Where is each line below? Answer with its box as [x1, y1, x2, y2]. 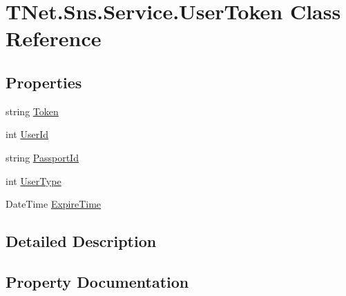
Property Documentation [6, 270, 189, 292]
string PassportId [6, 150, 79, 164]
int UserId [6, 127, 48, 141]
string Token [6, 103, 59, 118]
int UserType [6, 173, 61, 188]
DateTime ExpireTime [6, 197, 102, 211]
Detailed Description [6, 230, 157, 252]
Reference [6, 24, 102, 52]
